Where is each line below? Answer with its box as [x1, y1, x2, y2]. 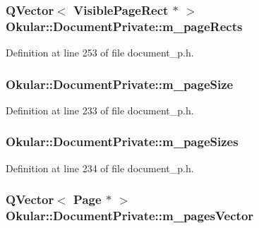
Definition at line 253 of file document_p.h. [6, 45, 194, 60]
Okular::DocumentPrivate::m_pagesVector [6, 207, 254, 224]
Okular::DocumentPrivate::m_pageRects [6, 17, 243, 35]
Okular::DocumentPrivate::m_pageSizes [6, 133, 239, 150]
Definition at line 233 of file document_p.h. [6, 102, 194, 117]
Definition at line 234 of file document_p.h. [6, 160, 194, 175]
